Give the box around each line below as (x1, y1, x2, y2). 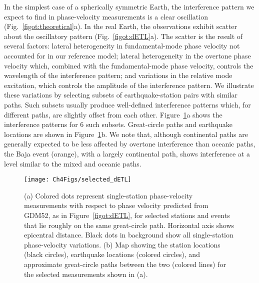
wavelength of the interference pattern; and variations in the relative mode (4, 70, 232, 80)
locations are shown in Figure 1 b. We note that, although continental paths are (4, 128, 248, 139)
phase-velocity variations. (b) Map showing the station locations (24, 239, 220, 249)
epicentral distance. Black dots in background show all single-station (24, 229, 233, 240)
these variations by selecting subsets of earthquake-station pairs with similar (4, 89, 238, 100)
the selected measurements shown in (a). (24, 268, 148, 279)
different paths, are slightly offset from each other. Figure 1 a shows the (4, 109, 222, 119)
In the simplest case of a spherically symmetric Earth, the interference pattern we (4, 1, 254, 11)
